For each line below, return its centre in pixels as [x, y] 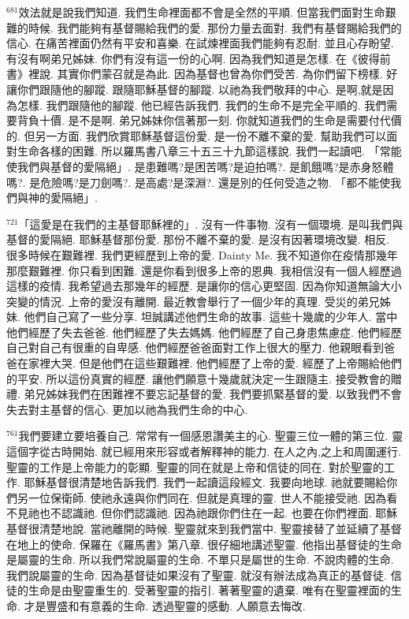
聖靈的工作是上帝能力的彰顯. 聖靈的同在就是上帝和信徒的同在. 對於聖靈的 [195, 466]
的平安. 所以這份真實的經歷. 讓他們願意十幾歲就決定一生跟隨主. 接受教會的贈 [204, 378]
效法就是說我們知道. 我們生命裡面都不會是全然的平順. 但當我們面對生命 [202, 12]
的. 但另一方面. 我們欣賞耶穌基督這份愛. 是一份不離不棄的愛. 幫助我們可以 [197, 135]
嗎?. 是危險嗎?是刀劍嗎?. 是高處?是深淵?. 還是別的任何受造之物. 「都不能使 [199, 182]
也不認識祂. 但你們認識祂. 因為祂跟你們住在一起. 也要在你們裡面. [205, 513]
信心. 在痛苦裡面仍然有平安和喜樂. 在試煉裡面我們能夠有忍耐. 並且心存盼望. [200, 43]
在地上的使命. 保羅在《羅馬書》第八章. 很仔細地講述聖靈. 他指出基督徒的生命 [204, 544]
